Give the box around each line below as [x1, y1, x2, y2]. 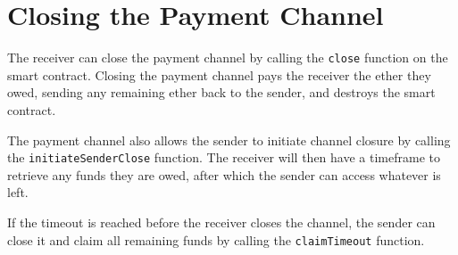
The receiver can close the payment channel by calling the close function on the [7, 48, 448, 67]
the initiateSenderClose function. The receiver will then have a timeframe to [7, 148, 440, 167]
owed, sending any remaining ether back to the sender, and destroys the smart [7, 83, 436, 102]
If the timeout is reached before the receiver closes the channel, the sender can [7, 213, 436, 231]
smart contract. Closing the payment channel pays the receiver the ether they [7, 65, 431, 84]
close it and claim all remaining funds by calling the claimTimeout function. [7, 230, 425, 249]
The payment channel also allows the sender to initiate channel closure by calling [7, 130, 451, 149]
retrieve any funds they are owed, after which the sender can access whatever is [7, 165, 441, 184]
